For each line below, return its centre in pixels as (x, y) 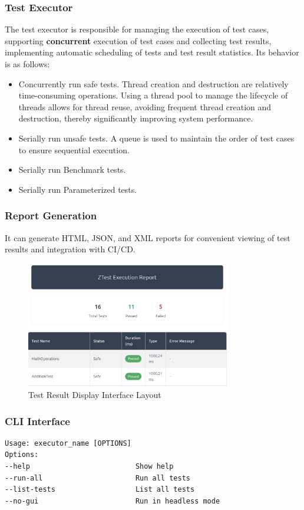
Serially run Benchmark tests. (72, 170)
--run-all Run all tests (98, 478)
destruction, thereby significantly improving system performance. (136, 118)
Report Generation (51, 215)
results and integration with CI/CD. (70, 249)
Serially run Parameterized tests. (78, 189)
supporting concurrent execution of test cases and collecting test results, (138, 40)
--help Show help (89, 467)
